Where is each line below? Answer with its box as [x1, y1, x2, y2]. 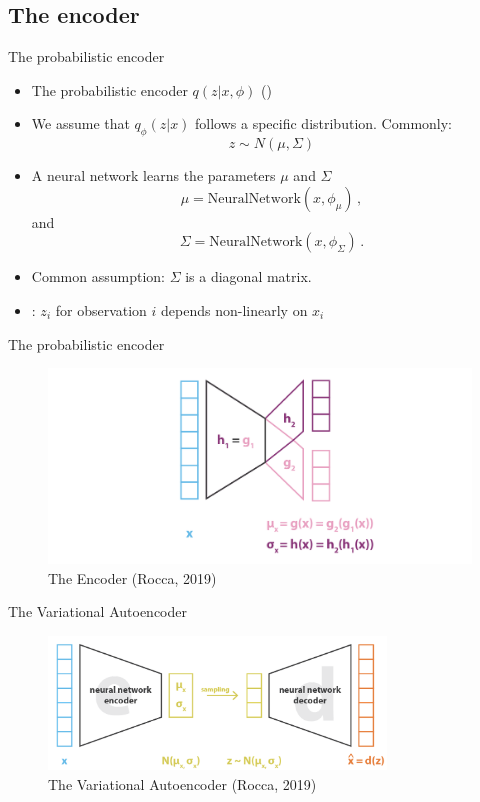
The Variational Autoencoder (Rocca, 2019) [48, 773, 317, 794]
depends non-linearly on [161, 299, 308, 320]
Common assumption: [31, 266, 165, 287]
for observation [55, 299, 147, 320]
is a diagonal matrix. [185, 266, 312, 287]
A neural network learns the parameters [31, 165, 276, 186]
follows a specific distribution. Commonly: [195, 113, 453, 134]
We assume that [31, 113, 130, 134]
